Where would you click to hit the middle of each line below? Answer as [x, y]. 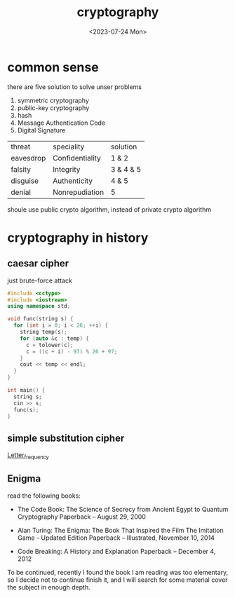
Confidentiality [77, 158]
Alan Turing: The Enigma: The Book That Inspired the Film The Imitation [120, 530]
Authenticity [73, 181]
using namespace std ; [39, 306]
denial [21, 192]
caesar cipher [38, 264]
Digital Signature [41, 130]
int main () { [26, 390]
